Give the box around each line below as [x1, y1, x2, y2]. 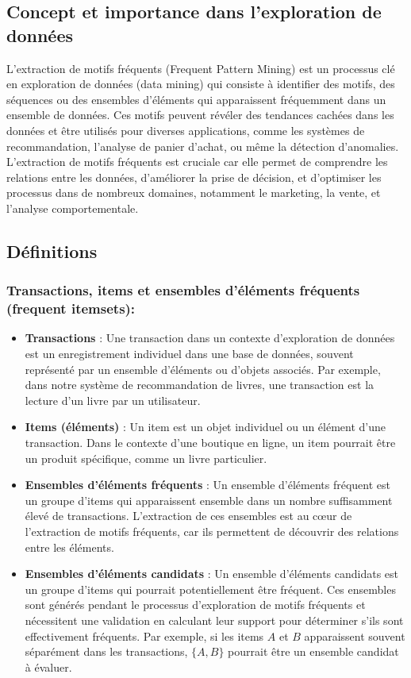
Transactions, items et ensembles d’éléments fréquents [6, 280, 360, 300]
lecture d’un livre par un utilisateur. [25, 391, 201, 408]
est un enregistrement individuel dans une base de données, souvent [25, 345, 354, 362]
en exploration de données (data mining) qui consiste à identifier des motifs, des [6, 75, 395, 92]
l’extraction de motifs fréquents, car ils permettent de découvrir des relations [25, 522, 399, 539]
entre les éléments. [25, 538, 114, 555]
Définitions [6, 238, 98, 263]
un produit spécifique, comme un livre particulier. [25, 449, 267, 466]
